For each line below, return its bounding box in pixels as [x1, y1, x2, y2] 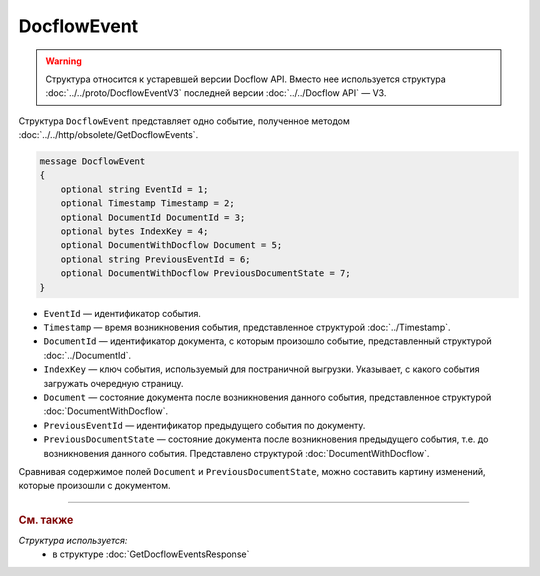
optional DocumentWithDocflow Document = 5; [60, 240, 283, 251]
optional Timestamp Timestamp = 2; [60, 198, 235, 209]
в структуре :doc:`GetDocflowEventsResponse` [52, 548, 250, 560]
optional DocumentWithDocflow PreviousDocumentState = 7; [60, 268, 351, 279]
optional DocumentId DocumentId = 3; [60, 211, 246, 223]
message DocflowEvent [39, 156, 146, 167]
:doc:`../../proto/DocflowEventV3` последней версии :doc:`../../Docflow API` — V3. [45, 87, 387, 99]
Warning [45, 55, 82, 67]
